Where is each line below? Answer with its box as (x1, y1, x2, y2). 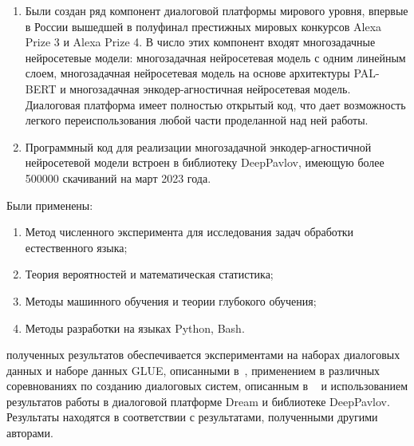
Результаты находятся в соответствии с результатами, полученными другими (6, 409, 378, 425)
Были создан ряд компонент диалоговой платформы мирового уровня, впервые (25, 2, 408, 18)
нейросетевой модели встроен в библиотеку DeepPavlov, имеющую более (25, 154, 384, 171)
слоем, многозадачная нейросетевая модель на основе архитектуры (25, 65, 350, 81)
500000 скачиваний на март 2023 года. (25, 169, 211, 186)
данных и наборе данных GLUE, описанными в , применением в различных (6, 361, 380, 378)
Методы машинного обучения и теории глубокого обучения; (25, 292, 317, 309)
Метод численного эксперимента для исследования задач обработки (25, 223, 354, 240)
